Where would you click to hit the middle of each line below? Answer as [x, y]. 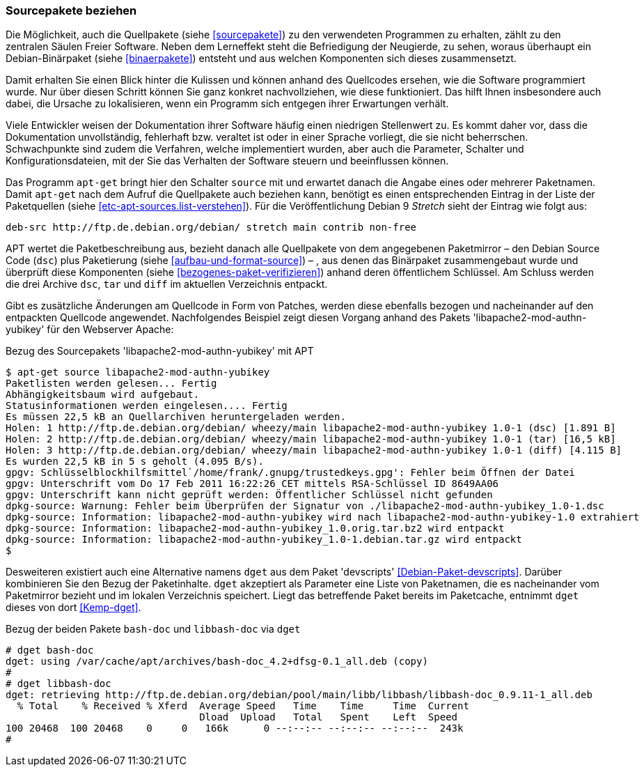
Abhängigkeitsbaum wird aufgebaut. [103, 395]
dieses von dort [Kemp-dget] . [73, 608]
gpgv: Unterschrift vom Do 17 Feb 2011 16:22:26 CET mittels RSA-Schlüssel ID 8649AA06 [252, 484]
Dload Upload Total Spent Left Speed [329, 717]
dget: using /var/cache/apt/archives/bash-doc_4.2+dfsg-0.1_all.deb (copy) [217, 662]
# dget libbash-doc [58, 684]
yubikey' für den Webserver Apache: [90, 330]
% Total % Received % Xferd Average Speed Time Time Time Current [243, 706]
